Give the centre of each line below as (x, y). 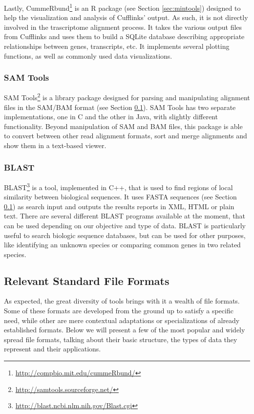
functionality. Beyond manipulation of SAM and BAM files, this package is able (123, 126)
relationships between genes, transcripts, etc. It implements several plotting (117, 46)
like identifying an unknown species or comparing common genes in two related (122, 245)
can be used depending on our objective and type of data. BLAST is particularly (125, 225)
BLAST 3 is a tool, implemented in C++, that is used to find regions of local (118, 186)
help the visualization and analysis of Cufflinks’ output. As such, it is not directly (126, 17)
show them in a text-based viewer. (55, 145)
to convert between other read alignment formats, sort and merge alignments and (126, 136)
